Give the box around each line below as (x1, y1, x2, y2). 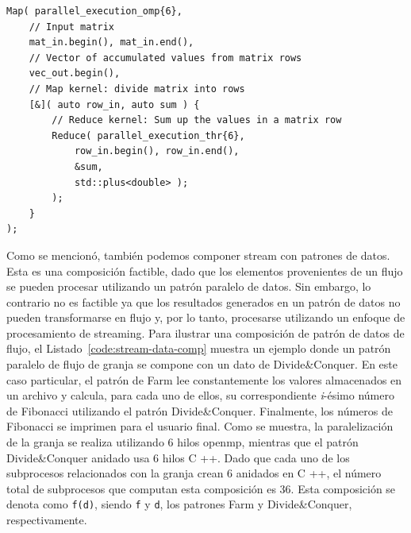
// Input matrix (29, 21, 115, 33)
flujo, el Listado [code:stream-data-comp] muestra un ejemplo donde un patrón (6, 340, 391, 357)
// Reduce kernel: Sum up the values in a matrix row (52, 114, 342, 126)
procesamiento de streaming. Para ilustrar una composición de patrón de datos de (6, 324, 405, 341)
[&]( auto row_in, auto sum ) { (29, 98, 200, 110)
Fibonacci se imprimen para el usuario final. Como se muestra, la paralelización (6, 418, 394, 435)
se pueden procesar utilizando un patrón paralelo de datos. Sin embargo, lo (6, 278, 371, 295)
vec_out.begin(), (29, 68, 121, 79)
